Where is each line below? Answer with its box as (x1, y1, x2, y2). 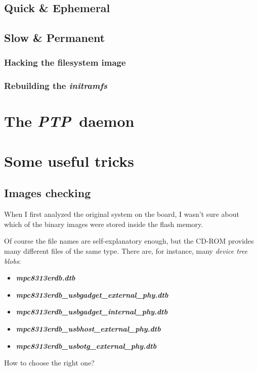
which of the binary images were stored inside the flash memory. (4, 218, 203, 229)
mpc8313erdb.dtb (16, 272, 75, 283)
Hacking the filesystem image (4, 56, 126, 69)
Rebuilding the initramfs (4, 79, 107, 92)
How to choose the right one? (4, 357, 95, 368)
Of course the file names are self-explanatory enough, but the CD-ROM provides (4, 236, 254, 246)
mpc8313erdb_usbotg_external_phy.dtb (16, 340, 157, 351)
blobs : (4, 255, 21, 266)
